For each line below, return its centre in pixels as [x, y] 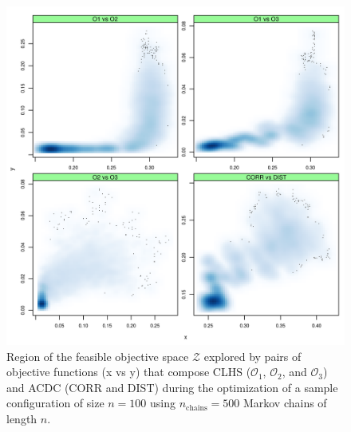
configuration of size [55, 403]
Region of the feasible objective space [98, 356]
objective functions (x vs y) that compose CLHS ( [129, 372]
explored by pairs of [252, 356]
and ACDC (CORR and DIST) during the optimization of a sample [172, 387]
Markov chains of [285, 403]
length [22, 418]
